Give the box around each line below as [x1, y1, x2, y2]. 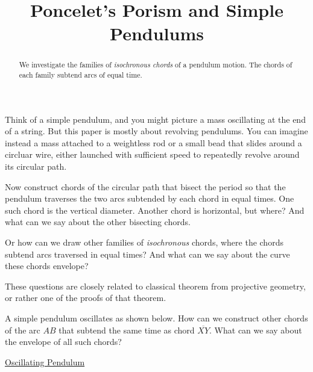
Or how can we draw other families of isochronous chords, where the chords [5, 236, 283, 249]
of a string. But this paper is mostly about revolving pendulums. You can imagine [5, 125, 308, 137]
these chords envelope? [5, 259, 89, 272]
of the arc [5, 323, 40, 336]
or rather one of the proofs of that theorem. [5, 291, 166, 304]
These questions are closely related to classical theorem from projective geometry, [5, 279, 306, 292]
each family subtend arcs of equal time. [19, 70, 142, 80]
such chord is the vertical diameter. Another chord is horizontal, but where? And [5, 203, 305, 216]
